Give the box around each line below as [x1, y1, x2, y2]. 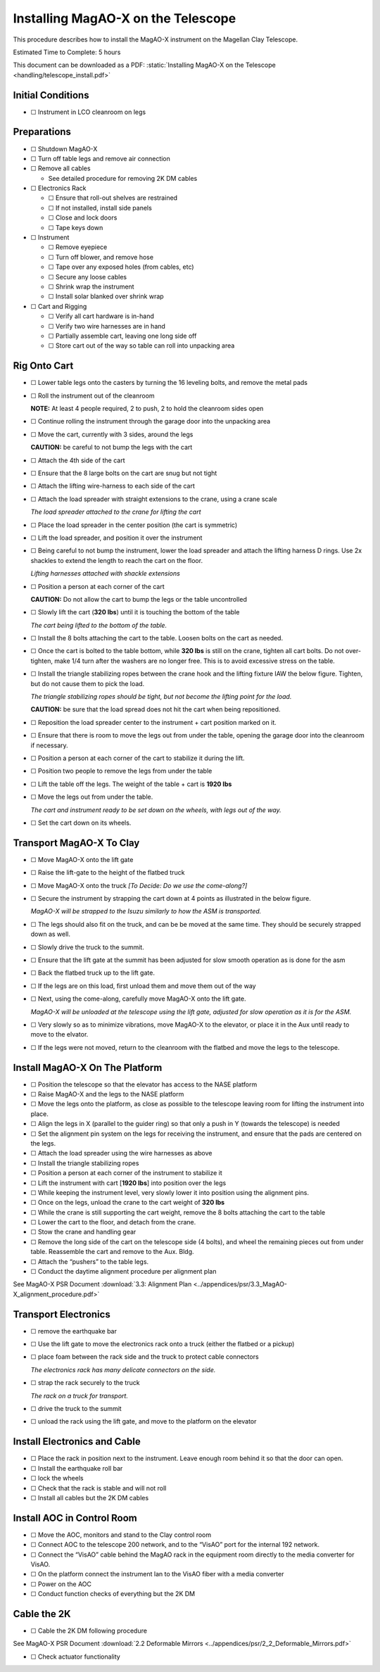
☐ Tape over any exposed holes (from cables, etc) [48, 262, 194, 271]
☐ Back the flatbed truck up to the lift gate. [30, 968, 155, 977]
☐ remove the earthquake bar [30, 1326, 118, 1335]
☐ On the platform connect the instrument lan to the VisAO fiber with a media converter [30, 1570, 284, 1578]
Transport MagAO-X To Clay [13, 837, 140, 849]
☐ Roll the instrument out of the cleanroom [30, 391, 155, 400]
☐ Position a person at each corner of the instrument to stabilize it [30, 1169, 223, 1177]
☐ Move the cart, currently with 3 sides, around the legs [30, 430, 194, 438]
